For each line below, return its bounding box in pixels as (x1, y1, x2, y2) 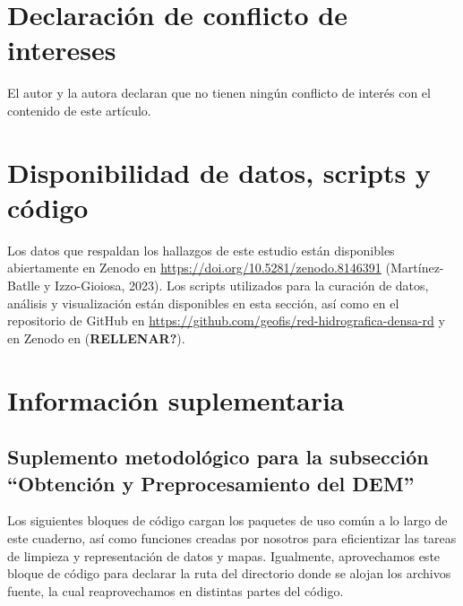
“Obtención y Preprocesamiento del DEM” (7, 469, 415, 497)
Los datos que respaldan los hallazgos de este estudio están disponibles (7, 240, 395, 259)
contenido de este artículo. (7, 100, 151, 119)
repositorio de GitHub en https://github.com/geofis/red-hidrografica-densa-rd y (7, 311, 445, 330)
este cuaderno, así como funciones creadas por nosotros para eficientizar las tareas (7, 528, 457, 547)
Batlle (7, 276, 40, 294)
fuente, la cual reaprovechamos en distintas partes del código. (7, 581, 344, 600)
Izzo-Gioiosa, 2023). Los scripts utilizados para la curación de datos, (55, 276, 429, 294)
